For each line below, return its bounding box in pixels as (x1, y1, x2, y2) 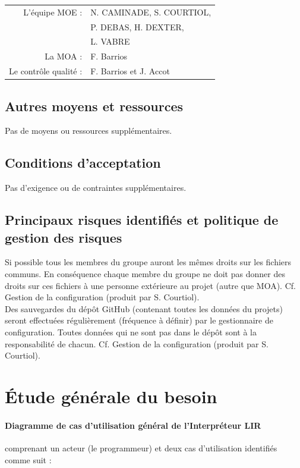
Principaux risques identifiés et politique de (5, 211, 279, 229)
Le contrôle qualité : (9, 65, 83, 77)
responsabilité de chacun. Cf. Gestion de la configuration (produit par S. (5, 337, 269, 350)
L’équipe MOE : (23, 5, 83, 18)
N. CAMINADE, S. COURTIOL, (90, 5, 211, 18)
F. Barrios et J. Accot (90, 65, 170, 77)
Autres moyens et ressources (5, 96, 184, 115)
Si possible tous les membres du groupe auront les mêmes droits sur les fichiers (5, 256, 292, 268)
